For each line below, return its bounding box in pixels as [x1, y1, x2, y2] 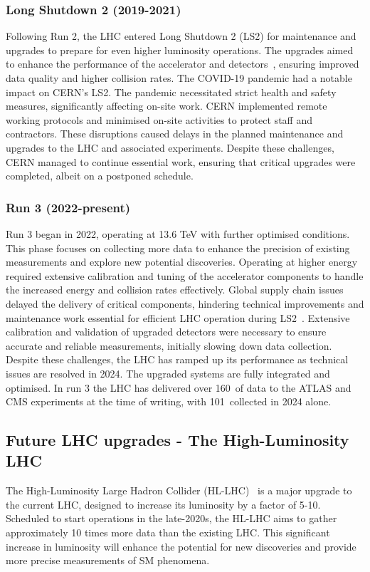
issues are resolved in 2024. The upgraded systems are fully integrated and [6, 365, 330, 380]
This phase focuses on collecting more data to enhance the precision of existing [6, 240, 350, 255]
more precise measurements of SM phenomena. [6, 553, 210, 568]
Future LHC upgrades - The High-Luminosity [6, 429, 349, 451]
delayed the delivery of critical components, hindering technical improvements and [6, 296, 364, 311]
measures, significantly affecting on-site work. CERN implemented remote [6, 98, 327, 113]
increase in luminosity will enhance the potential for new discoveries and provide [6, 539, 356, 553]
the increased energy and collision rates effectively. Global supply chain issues [6, 282, 344, 297]
